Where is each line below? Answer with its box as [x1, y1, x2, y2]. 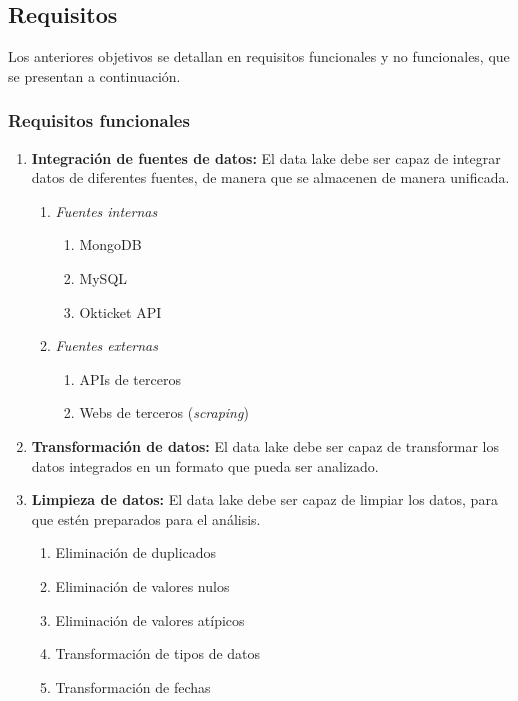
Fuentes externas [55, 335, 158, 356]
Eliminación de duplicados [55, 542, 217, 563]
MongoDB [79, 234, 142, 255]
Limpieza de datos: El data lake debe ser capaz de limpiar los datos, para [31, 489, 498, 510]
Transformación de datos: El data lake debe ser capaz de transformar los [31, 435, 499, 456]
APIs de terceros [79, 368, 181, 389]
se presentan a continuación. [8, 65, 181, 86]
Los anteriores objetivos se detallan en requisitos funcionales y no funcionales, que [8, 46, 510, 67]
